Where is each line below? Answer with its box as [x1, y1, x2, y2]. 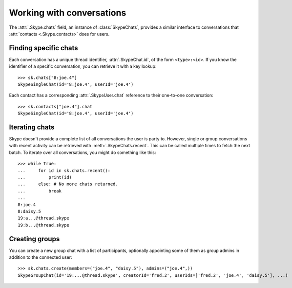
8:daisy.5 [18, 209, 41, 214]
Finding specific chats [9, 44, 78, 52]
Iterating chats [9, 123, 55, 131]
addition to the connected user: [9, 254, 73, 260]
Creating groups [9, 234, 60, 243]
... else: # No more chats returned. [18, 181, 118, 187]
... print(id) [18, 174, 72, 180]
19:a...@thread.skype [18, 215, 69, 221]
